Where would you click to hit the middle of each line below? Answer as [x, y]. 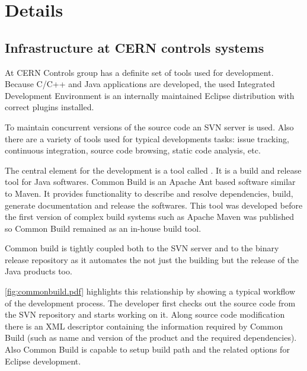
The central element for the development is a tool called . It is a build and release [153, 170]
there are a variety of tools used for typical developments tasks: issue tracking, [147, 138]
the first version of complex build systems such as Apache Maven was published [150, 217]
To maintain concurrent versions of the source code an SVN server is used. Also [149, 127]
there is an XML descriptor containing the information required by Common [144, 326]
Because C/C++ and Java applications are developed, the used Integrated [140, 84]
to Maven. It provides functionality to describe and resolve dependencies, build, [149, 193]
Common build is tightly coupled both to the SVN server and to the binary [142, 248]
